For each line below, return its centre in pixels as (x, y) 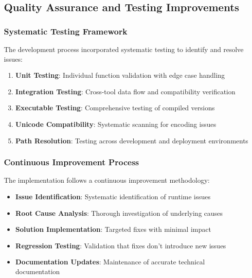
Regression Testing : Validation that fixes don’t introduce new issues (121, 245)
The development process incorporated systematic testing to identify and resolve (124, 49)
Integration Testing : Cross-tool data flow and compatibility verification (125, 91)
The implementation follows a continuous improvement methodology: (107, 180)
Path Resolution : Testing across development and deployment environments (132, 140)
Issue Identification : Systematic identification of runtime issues (113, 196)
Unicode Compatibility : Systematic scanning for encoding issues (116, 124)
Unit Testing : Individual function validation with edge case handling (120, 75)
